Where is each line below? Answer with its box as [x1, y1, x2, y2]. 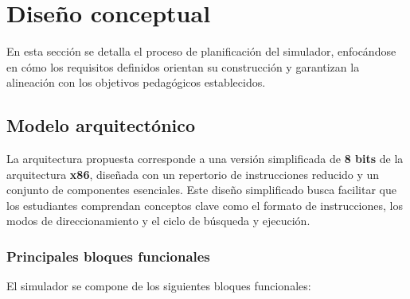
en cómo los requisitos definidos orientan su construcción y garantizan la [6, 58, 360, 75]
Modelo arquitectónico [6, 113, 196, 138]
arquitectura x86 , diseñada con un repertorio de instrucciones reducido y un [6, 165, 380, 182]
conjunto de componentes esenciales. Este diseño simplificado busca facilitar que [6, 181, 396, 198]
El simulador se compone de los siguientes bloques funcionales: [6, 278, 311, 294]
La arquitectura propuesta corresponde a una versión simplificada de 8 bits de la [6, 150, 404, 167]
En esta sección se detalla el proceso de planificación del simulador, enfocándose [6, 43, 396, 60]
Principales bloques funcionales [6, 247, 210, 266]
